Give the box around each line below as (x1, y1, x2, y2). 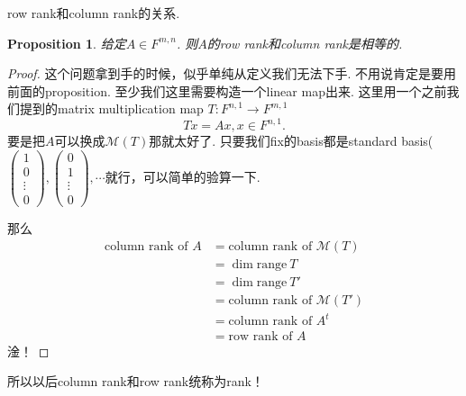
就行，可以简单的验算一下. (105, 167, 260, 186)
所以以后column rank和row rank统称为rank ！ (7, 372, 264, 391)
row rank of (228, 329, 293, 343)
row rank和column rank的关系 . (7, 4, 180, 22)
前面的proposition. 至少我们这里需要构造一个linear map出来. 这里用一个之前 (7, 81, 447, 100)
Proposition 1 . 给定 (7, 33, 126, 52)
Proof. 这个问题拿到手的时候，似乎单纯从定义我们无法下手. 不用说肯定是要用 (7, 64, 457, 83)
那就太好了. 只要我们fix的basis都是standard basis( (149, 131, 434, 150)
